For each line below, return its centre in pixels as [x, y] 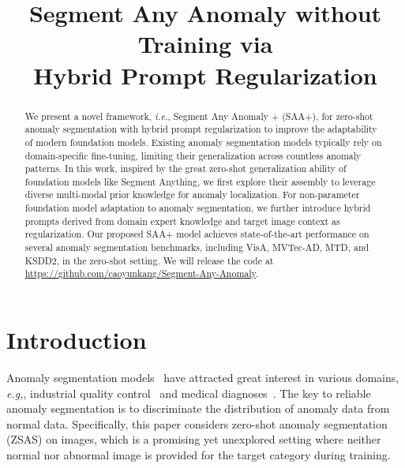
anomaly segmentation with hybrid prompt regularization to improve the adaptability [201, 129]
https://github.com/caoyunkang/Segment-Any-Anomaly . [142, 273]
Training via [205, 44]
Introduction [77, 340]
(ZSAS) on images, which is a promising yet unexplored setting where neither [194, 439]
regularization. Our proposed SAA [96, 234]
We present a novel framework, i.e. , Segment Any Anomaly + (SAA [165, 116]
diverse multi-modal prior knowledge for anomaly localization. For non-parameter [192, 195]
